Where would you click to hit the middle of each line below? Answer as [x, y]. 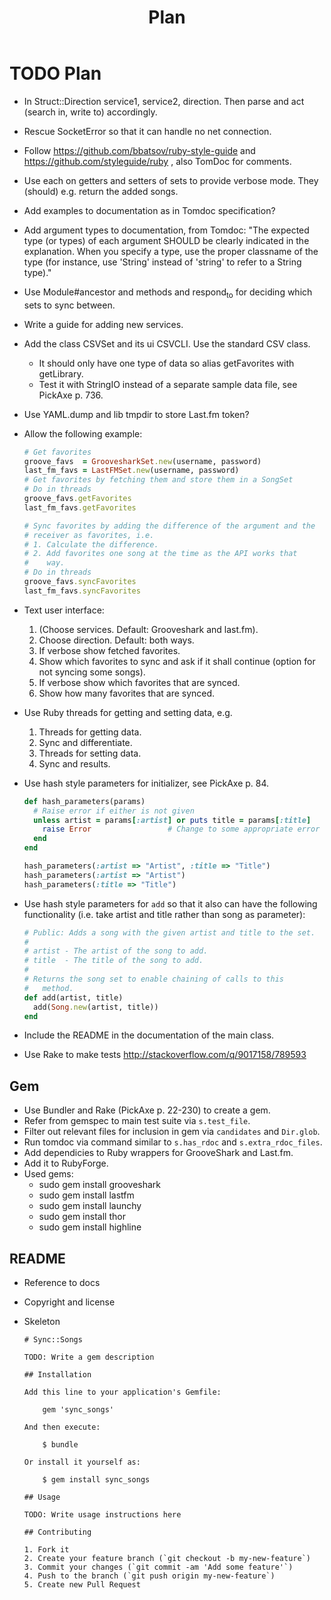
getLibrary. [61, 373]
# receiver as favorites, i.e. [89, 535]
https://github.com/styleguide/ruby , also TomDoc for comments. [157, 161]
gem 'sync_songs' [78, 1410]
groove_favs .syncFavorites [80, 582]
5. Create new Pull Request [82, 1585]
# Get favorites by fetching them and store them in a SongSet [158, 480]
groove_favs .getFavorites [77, 499]
